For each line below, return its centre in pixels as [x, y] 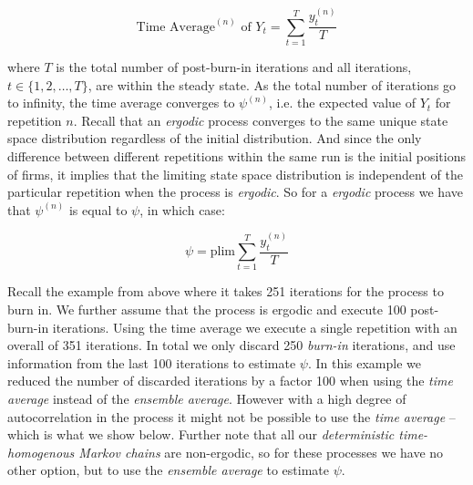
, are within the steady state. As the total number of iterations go [272, 84]
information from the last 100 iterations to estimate [152, 362]
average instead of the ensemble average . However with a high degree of [207, 398]
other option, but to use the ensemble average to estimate [168, 470]
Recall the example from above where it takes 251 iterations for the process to [226, 291]
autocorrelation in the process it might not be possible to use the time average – [231, 416]
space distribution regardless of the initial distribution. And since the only [215, 138]
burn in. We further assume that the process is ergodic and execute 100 [207, 309]
